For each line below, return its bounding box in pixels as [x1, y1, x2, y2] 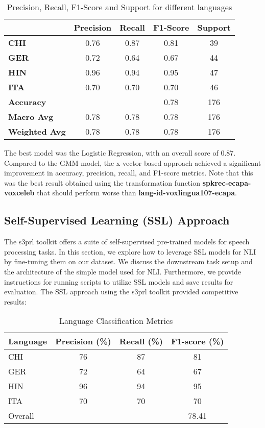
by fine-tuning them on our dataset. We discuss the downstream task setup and [4, 256, 253, 267]
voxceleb [4, 187, 35, 198]
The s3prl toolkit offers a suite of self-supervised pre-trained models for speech [4, 236, 250, 247]
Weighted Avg [8, 125, 66, 137]
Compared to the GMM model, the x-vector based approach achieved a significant [4, 157, 261, 168]
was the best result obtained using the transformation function [4, 177, 200, 188]
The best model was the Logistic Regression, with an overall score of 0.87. [4, 147, 236, 158]
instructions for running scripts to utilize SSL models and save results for [4, 276, 233, 287]
